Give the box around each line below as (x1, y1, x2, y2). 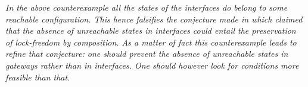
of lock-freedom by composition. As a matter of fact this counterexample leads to (5, 36, 297, 48)
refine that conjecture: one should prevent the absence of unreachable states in (5, 47, 288, 60)
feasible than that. (5, 70, 70, 83)
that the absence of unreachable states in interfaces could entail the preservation (5, 24, 296, 37)
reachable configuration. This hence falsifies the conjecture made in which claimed (5, 12, 303, 25)
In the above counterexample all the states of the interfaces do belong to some (5, 1, 288, 13)
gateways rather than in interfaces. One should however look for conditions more (5, 59, 299, 71)
